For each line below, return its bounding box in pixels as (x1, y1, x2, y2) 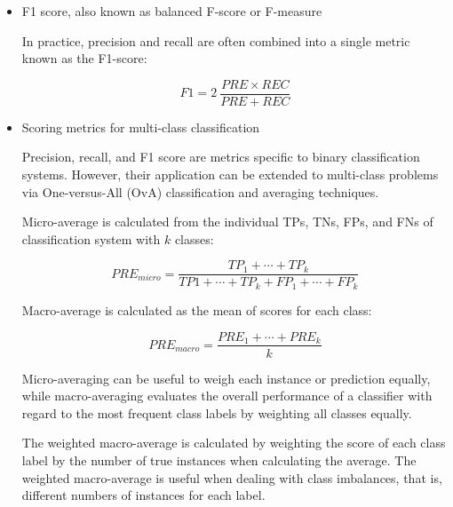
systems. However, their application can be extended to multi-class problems (21, 165, 439, 184)
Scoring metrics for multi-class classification (21, 117, 260, 136)
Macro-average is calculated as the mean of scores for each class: (21, 300, 372, 319)
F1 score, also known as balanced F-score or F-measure (21, 2, 322, 20)
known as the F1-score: (21, 49, 147, 67)
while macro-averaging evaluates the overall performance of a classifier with (21, 386, 433, 405)
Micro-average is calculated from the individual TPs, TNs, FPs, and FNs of (21, 212, 433, 231)
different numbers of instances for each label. (21, 486, 266, 504)
